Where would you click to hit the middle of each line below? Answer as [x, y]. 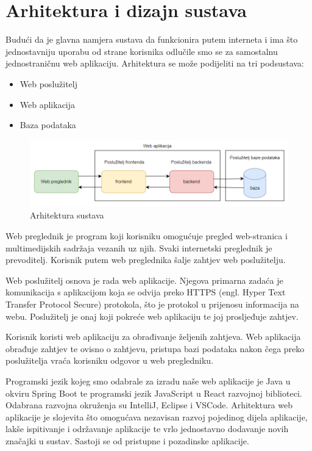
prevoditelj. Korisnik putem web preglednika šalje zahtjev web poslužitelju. [146, 260]
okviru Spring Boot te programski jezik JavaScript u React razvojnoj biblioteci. [154, 393]
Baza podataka [48, 125]
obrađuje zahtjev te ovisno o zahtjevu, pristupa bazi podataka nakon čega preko [155, 348]
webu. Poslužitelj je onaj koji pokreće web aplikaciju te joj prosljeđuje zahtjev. [152, 316]
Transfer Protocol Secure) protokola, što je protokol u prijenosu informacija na [152, 304]
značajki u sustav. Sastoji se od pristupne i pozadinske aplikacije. [127, 440]
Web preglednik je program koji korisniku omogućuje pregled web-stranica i [147, 235]
